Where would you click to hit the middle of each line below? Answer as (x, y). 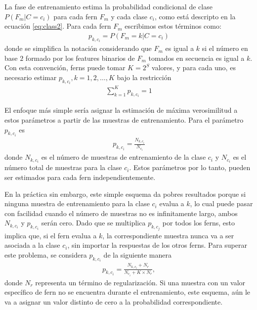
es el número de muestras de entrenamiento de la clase (124, 157)
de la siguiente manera (137, 254)
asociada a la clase (32, 245)
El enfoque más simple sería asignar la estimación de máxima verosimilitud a (121, 110)
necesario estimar (31, 77)
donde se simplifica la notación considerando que (78, 48)
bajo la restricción (144, 77)
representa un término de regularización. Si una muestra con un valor (140, 282)
